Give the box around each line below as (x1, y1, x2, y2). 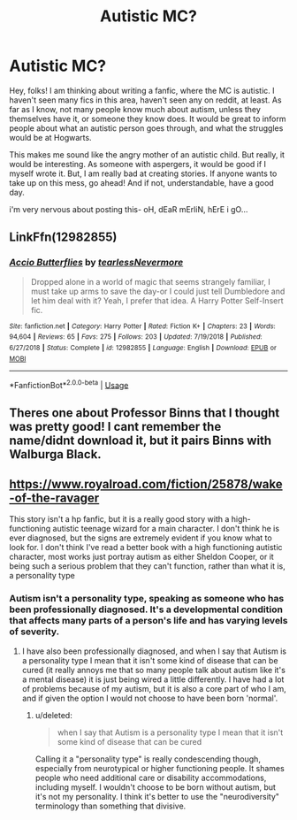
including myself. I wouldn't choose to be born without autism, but (34, 781, 277, 793)
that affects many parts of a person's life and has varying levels (9, 615, 288, 627)
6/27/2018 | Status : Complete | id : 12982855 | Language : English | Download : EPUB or (9, 343, 277, 352)
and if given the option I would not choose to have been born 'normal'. (21, 693, 278, 703)
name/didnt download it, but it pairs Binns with (9, 433, 272, 448)
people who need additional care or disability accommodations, (34, 772, 267, 783)
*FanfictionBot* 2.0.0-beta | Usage (9, 378, 129, 390)
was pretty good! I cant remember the (9, 418, 222, 434)
